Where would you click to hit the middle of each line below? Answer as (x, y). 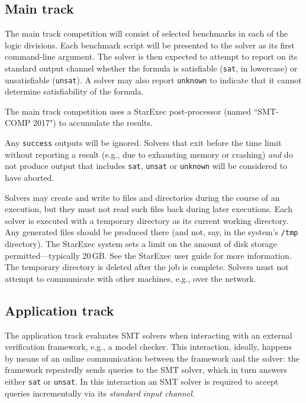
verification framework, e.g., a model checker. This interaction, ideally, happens (148, 347)
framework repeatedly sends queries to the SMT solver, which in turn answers (146, 370)
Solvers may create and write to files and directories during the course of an (142, 197)
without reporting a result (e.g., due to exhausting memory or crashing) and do (149, 154)
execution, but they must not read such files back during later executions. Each (149, 209)
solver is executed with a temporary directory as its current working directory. (147, 220)
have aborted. (30, 177)
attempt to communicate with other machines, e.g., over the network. (131, 278)
